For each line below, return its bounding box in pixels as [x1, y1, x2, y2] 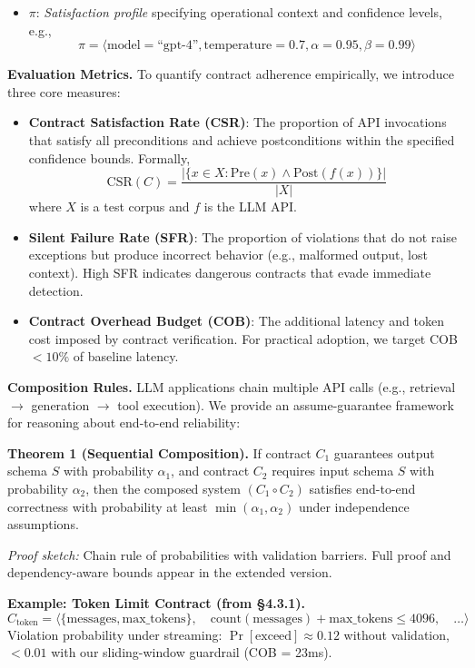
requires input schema [272, 461, 394, 480]
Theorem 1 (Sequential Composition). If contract [7, 443, 312, 462]
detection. [28, 280, 84, 300]
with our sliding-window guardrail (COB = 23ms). [51, 643, 332, 662]
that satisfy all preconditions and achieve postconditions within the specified [28, 130, 455, 149]
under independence [298, 496, 410, 516]
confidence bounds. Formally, [28, 148, 191, 167]
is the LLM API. [203, 197, 297, 216]
